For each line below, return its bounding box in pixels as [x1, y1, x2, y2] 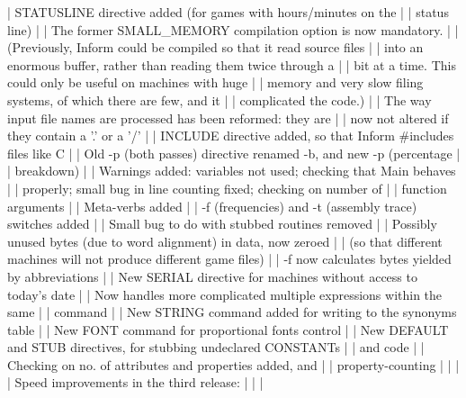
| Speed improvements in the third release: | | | [7, 373, 264, 392]
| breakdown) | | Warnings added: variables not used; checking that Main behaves [7, 161, 456, 180]
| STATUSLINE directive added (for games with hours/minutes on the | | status [7, 3, 449, 21]
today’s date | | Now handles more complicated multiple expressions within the [7, 285, 443, 303]
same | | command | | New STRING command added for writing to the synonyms [7, 303, 457, 321]
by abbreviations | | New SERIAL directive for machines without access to [7, 267, 417, 285]
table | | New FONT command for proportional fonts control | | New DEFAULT [7, 320, 449, 339]
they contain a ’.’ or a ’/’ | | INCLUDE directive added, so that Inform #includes [7, 126, 454, 145]
